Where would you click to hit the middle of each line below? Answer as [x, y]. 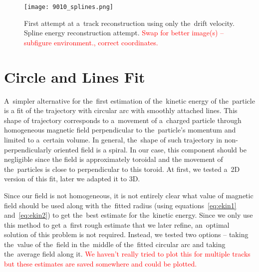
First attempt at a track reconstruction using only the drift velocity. [129, 23]
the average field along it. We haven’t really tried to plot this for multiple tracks [127, 254]
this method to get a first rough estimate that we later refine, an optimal [117, 224]
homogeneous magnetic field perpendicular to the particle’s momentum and [120, 130]
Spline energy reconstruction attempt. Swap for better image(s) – [124, 33]
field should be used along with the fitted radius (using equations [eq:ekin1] [120, 205]
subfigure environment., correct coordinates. [91, 42]
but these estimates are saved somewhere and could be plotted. [101, 264]
